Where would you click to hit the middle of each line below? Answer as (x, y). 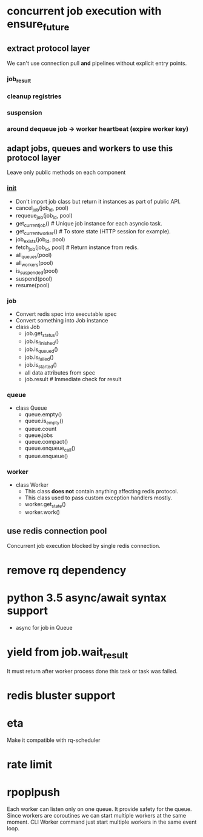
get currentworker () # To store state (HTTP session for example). (93, 232)
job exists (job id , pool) (40, 240)
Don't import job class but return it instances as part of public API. (98, 201)
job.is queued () (41, 350)
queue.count (41, 429)
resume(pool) (33, 285)
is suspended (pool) (37, 272)
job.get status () (42, 334)
